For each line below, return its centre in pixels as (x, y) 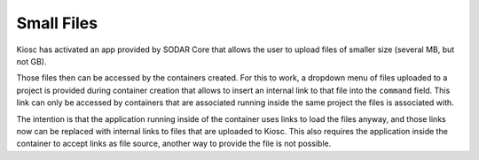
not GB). (31, 61)
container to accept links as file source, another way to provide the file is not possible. (174, 144)
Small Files (57, 23)
